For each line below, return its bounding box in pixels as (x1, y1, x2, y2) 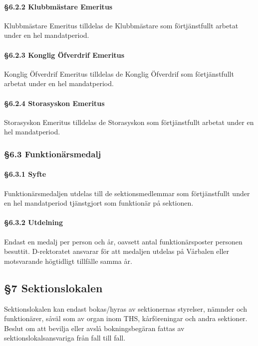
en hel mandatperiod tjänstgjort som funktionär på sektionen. (4, 198, 194, 208)
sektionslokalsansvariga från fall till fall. (4, 333, 126, 343)
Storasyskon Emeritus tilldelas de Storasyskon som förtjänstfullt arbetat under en (4, 116, 254, 127)
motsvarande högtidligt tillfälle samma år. (4, 255, 132, 266)
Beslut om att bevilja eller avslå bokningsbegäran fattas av (4, 323, 185, 333)
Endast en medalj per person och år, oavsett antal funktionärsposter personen (4, 236, 243, 246)
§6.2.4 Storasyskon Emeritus (4, 98, 105, 108)
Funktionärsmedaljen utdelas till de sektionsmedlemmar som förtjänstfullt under (4, 188, 250, 198)
